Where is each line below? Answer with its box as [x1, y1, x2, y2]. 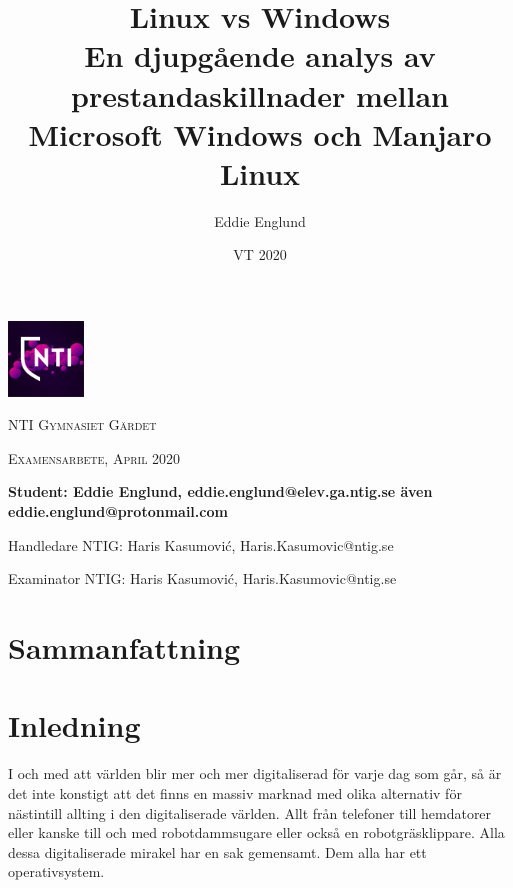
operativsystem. [8, 861, 105, 882]
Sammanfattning [8, 627, 241, 667]
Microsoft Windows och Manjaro [28, 113, 492, 154]
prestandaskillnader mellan [71, 74, 449, 115]
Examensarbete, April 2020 [8, 447, 181, 468]
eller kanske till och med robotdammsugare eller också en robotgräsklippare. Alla [8, 822, 505, 843]
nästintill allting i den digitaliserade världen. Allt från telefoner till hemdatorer [8, 802, 492, 823]
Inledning [8, 705, 141, 746]
